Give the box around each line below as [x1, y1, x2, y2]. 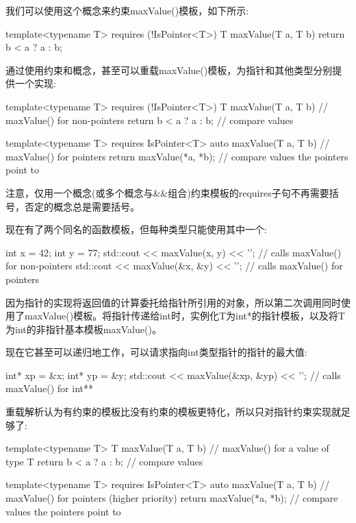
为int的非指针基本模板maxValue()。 [5, 321, 162, 336]
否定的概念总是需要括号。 [24, 199, 140, 213]
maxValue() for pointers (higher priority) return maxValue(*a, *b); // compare [5, 491, 338, 505]
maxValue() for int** [5, 381, 94, 396]
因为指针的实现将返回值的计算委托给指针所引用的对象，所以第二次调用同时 [5, 295, 341, 309]
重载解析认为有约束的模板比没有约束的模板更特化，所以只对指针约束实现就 [5, 404, 341, 419]
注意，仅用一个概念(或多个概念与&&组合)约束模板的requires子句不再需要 [5, 185, 329, 199]
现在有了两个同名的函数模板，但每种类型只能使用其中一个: [5, 222, 267, 236]
